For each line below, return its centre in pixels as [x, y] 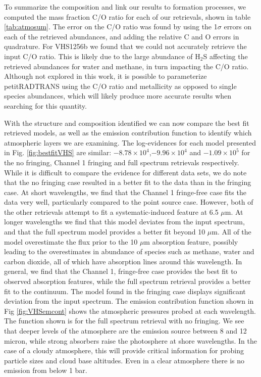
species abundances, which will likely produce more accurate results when [118, 96]
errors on [238, 27]
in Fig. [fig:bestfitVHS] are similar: [58, 152]
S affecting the [225, 56]
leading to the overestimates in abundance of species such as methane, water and [129, 251]
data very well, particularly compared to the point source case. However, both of [129, 202]
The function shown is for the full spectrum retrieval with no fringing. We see [124, 321]
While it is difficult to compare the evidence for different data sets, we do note [125, 172]
